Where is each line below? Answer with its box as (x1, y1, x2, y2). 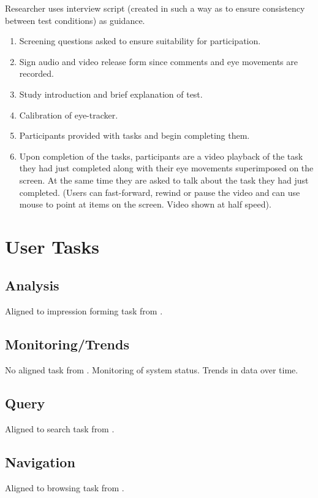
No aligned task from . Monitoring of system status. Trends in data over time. (5, 364, 298, 376)
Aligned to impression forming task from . (5, 305, 163, 317)
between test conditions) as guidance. (5, 14, 145, 26)
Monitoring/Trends (5, 335, 129, 354)
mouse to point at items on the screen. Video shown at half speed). (19, 198, 271, 211)
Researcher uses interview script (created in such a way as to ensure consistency (5, 2, 305, 14)
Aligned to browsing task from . (5, 481, 124, 494)
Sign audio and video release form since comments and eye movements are (19, 55, 298, 68)
